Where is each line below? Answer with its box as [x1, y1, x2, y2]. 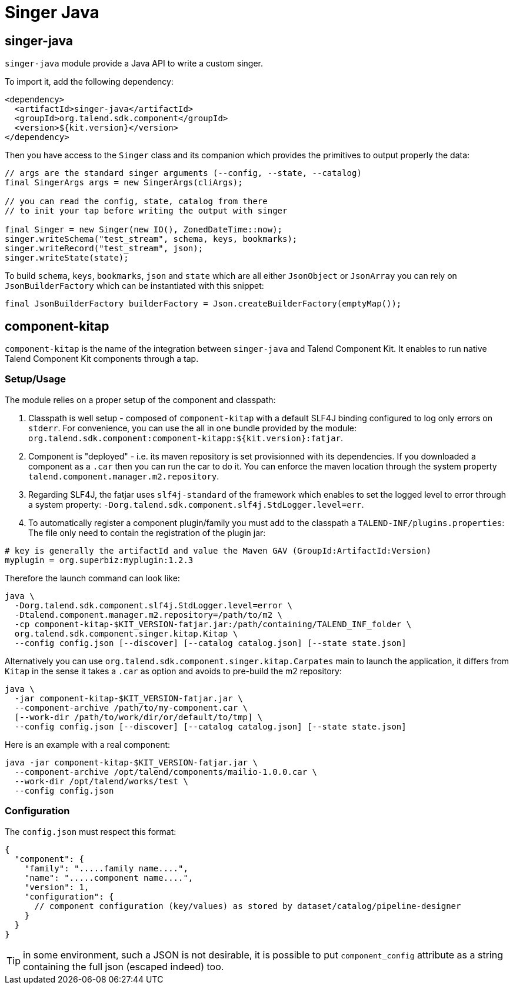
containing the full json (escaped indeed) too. [23, 960, 224, 973]
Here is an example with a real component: [5, 739, 171, 750]
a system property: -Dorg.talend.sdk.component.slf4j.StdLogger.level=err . [28, 499, 364, 510]
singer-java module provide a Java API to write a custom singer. [5, 58, 263, 69]
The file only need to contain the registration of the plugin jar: [28, 527, 266, 538]
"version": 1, [24, 882, 89, 892]
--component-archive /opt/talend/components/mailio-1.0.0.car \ [14, 767, 318, 777]
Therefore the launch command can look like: [5, 572, 180, 583]
